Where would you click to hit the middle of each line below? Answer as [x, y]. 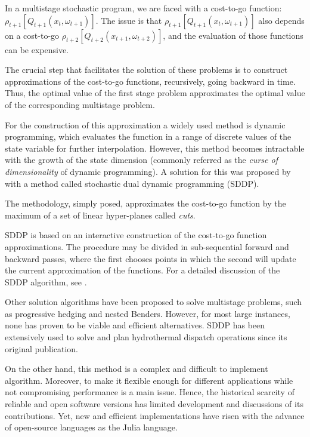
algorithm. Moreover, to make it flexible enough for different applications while [149, 380]
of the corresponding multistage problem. [80, 104]
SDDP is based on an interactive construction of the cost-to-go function [136, 235]
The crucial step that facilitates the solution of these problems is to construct [146, 70]
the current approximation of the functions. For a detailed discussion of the [142, 270]
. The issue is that [129, 20]
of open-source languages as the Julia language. [91, 427]
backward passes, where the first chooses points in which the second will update [151, 258]
